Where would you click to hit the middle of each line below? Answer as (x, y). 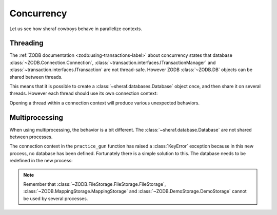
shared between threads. (36, 77)
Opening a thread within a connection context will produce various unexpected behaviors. (105, 103)
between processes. (31, 137)
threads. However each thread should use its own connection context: (84, 93)
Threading (26, 43)
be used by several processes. (56, 198)
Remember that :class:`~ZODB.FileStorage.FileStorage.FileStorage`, (95, 184)
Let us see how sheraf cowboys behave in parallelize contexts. (76, 29)
